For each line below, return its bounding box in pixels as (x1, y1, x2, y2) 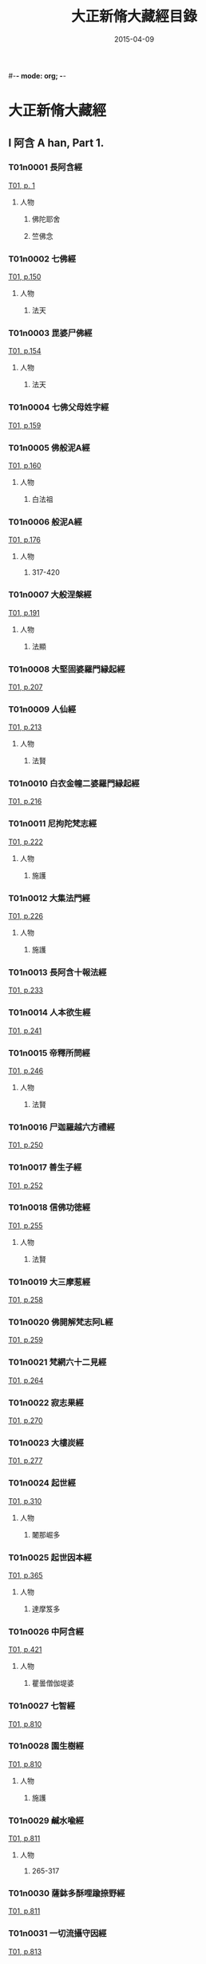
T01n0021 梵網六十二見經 (8, 1356, 107, 1368)
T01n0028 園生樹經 (8, 1740, 84, 1752)
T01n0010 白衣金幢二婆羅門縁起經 (8, 778, 140, 790)
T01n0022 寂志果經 (8, 1396, 84, 1408)
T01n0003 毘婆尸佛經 (8, 328, 93, 339)
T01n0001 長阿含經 (8, 162, 83, 173)
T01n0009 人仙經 (8, 703, 77, 714)
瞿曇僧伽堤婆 (31, 1679, 74, 1688)
